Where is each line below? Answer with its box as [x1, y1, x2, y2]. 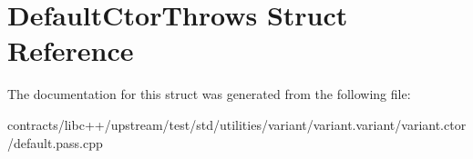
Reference [7, 32, 134, 69]
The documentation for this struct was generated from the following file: [7, 84, 411, 104]
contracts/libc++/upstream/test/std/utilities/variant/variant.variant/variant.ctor [7, 114, 467, 134]
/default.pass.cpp [7, 133, 103, 152]
